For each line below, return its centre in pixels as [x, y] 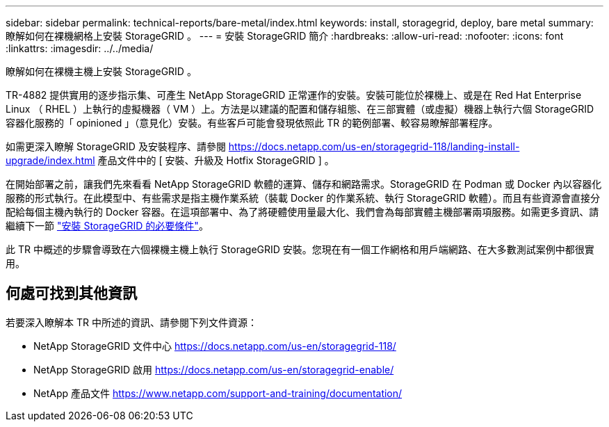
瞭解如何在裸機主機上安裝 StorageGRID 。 [101, 71]
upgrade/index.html [50, 160]
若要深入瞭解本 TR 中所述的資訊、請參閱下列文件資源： [131, 322]
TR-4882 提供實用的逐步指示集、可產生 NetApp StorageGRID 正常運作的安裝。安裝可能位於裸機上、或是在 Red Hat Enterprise [294, 95]
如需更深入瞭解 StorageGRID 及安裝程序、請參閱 [116, 146]
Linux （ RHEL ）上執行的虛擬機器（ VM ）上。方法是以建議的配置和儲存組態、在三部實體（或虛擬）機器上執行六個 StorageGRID [300, 109]
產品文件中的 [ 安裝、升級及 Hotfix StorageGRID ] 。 [216, 160]
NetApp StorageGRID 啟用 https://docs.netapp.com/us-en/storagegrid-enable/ [214, 369]
